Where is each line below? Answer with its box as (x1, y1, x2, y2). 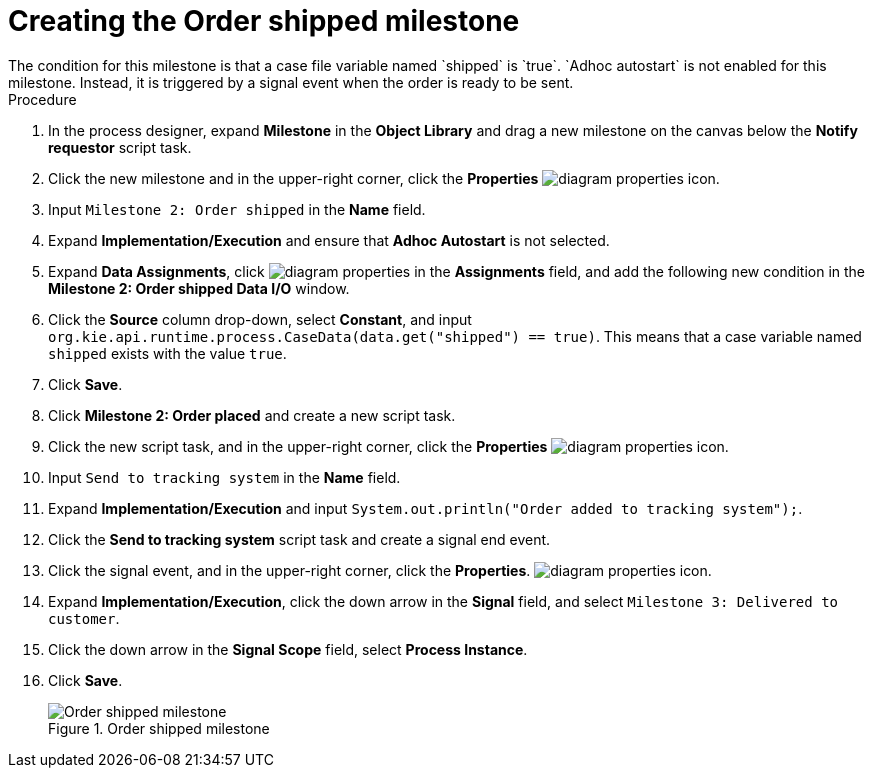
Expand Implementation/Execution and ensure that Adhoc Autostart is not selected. (48, 231, 610, 249)
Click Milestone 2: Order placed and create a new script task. (48, 406, 456, 424)
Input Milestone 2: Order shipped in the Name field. (48, 200, 426, 218)
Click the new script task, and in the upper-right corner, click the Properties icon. (48, 437, 729, 455)
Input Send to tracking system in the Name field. (48, 468, 401, 486)
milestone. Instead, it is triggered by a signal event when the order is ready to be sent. (8, 73, 574, 91)
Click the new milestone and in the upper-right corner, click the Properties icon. (48, 169, 720, 187)
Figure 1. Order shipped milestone (48, 719, 270, 737)
